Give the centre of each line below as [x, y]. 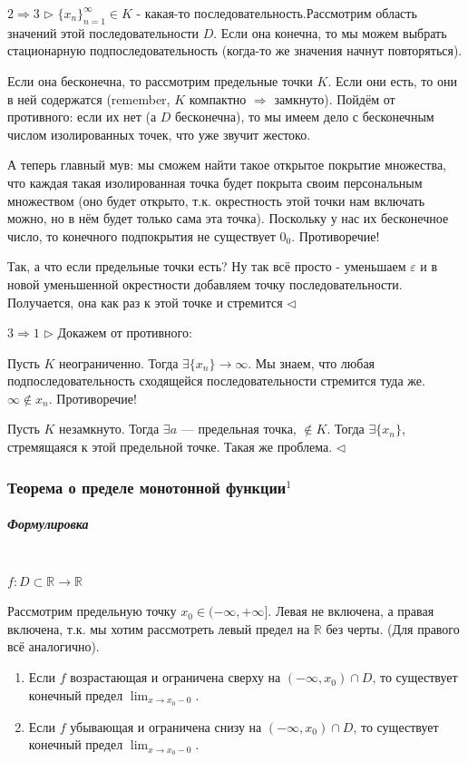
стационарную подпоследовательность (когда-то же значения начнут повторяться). [235, 50]
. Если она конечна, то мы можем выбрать [330, 32]
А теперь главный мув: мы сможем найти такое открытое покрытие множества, [227, 165]
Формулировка [48, 524]
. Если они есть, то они [392, 80]
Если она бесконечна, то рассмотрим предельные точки [160, 80]
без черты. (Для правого [393, 628]
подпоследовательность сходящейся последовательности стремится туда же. [216, 381]
